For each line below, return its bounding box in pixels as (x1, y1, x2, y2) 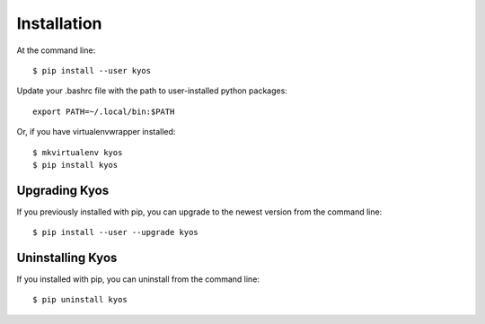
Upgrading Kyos (16, 182, 110, 197)
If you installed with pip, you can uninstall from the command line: (16, 274, 260, 285)
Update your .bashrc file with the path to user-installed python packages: (16, 85, 287, 96)
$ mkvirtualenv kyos (32, 147, 123, 157)
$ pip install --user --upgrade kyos (32, 227, 199, 238)
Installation (16, 13, 102, 33)
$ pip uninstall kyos (32, 294, 128, 305)
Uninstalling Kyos (16, 250, 118, 265)
